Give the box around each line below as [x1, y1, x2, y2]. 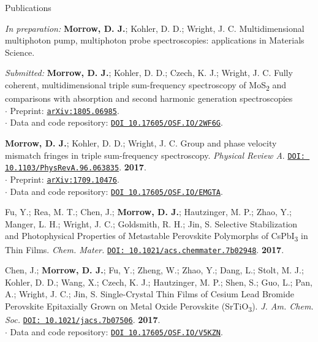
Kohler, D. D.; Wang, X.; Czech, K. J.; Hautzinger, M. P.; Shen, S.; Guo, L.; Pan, [5, 275, 312, 288]
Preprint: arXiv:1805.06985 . [10, 104, 119, 116]
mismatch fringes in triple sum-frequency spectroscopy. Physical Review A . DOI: [5, 148, 306, 161]
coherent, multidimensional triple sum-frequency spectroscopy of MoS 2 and [5, 78, 286, 93]
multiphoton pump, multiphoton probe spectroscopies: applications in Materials [5, 34, 305, 47]
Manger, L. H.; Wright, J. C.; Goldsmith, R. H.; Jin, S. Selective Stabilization [5, 217, 298, 230]
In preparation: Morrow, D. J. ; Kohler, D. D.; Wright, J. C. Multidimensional [5, 21, 305, 34]
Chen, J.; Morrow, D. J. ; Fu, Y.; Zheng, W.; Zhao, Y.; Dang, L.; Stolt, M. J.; [5, 264, 304, 276]
